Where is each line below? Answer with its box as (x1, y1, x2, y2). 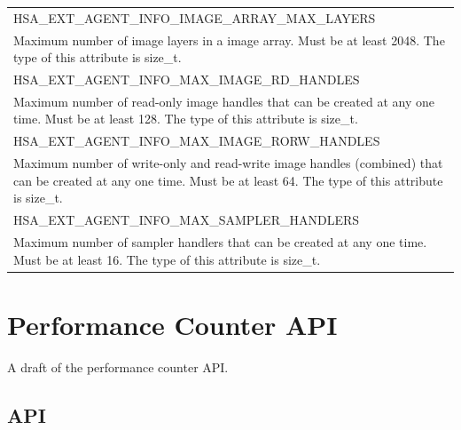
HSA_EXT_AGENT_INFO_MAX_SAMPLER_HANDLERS (13, 211, 360, 229)
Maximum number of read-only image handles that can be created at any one (13, 92, 435, 110)
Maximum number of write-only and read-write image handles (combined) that (13, 154, 443, 172)
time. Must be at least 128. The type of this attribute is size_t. (13, 109, 358, 128)
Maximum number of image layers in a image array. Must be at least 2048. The (13, 30, 445, 49)
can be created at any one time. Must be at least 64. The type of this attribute (13, 171, 443, 189)
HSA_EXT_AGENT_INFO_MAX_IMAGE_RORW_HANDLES (13, 131, 380, 150)
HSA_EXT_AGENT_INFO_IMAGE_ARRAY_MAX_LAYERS (13, 8, 376, 27)
